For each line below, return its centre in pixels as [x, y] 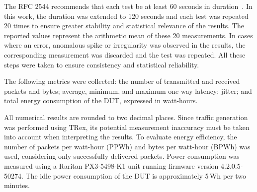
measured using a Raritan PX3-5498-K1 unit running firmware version [111, 165]
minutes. [17, 185]
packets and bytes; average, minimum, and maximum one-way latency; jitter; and [128, 91]
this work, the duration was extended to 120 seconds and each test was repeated [126, 16]
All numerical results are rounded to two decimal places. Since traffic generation [126, 117]
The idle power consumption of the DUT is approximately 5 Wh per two [136, 175]
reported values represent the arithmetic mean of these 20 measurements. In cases [128, 35]
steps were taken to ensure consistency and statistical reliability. [102, 64]
